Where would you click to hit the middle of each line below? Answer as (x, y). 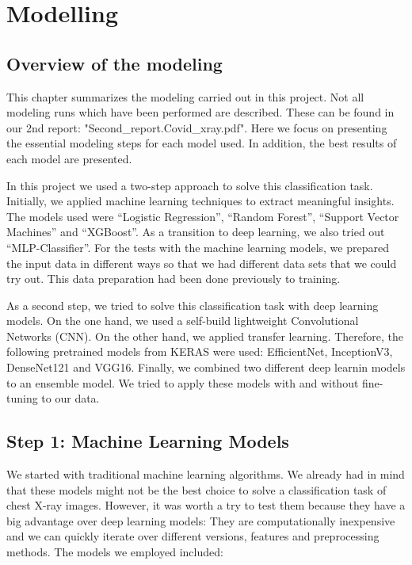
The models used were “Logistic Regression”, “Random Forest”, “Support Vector (203, 216)
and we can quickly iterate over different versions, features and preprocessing (193, 536)
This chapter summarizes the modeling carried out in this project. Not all (185, 96)
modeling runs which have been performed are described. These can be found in (200, 112)
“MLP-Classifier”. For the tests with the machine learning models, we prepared (198, 247)
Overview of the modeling (114, 63)
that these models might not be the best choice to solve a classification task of (196, 489)
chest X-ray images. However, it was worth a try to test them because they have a (206, 505)
